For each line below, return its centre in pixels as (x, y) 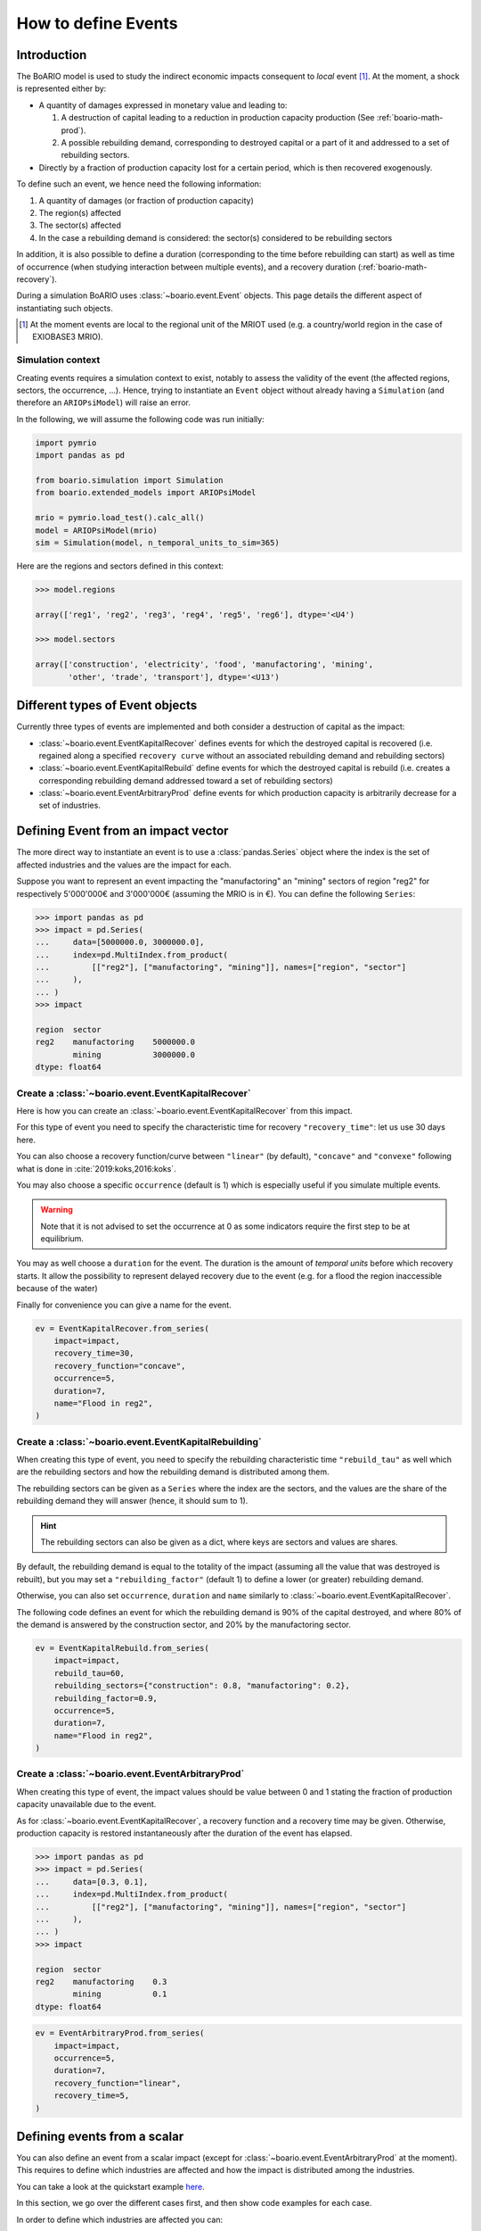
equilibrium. (62, 1239)
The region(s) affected (80, 212)
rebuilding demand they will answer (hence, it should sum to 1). (132, 1501)
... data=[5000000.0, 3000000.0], (120, 942)
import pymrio (66, 443)
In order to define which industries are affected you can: (119, 2219)
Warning (57, 1210)
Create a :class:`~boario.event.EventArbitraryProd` (130, 1774)
